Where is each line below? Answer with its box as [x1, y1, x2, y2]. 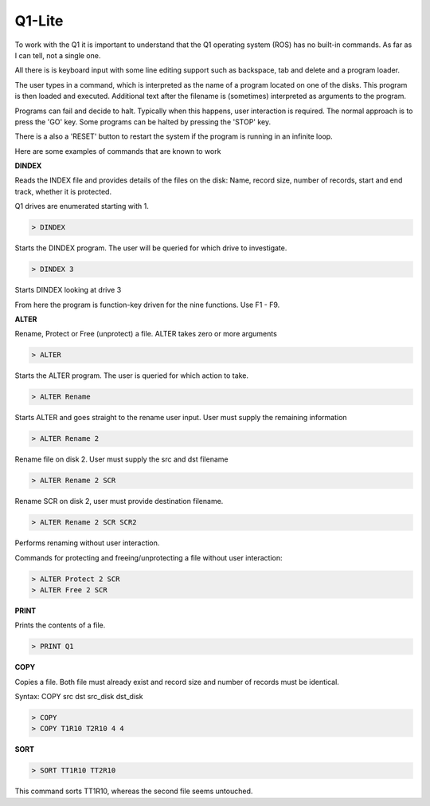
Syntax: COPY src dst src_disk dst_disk [14, 692, 143, 702]
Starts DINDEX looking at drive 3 [14, 285, 122, 295]
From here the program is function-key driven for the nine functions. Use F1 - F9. [14, 300, 280, 309]
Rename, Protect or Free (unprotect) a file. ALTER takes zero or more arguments [14, 329, 278, 339]
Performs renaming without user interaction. [14, 538, 160, 548]
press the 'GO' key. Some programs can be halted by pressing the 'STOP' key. [14, 116, 272, 127]
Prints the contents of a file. [14, 620, 106, 630]
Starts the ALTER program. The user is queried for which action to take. [14, 371, 248, 380]
